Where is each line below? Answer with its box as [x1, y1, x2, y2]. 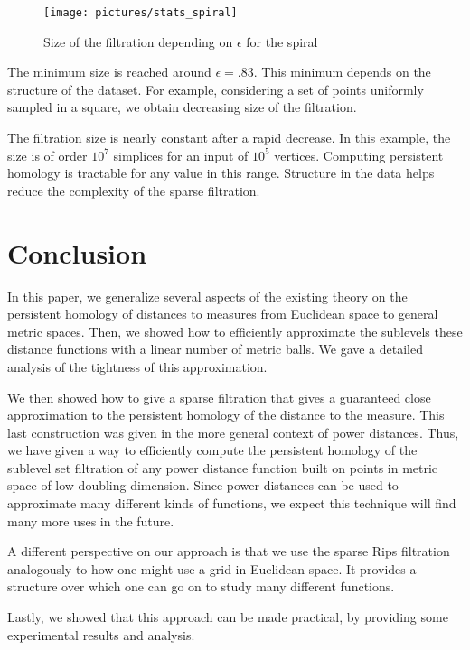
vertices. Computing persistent [274, 145, 444, 164]
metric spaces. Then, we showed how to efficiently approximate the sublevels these [7, 321, 463, 340]
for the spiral [246, 32, 318, 51]
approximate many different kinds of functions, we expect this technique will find [7, 494, 456, 513]
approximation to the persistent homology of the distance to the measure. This [7, 405, 445, 424]
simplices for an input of [113, 145, 249, 164]
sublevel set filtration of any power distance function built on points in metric [7, 458, 438, 477]
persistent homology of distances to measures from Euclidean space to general [7, 304, 438, 323]
